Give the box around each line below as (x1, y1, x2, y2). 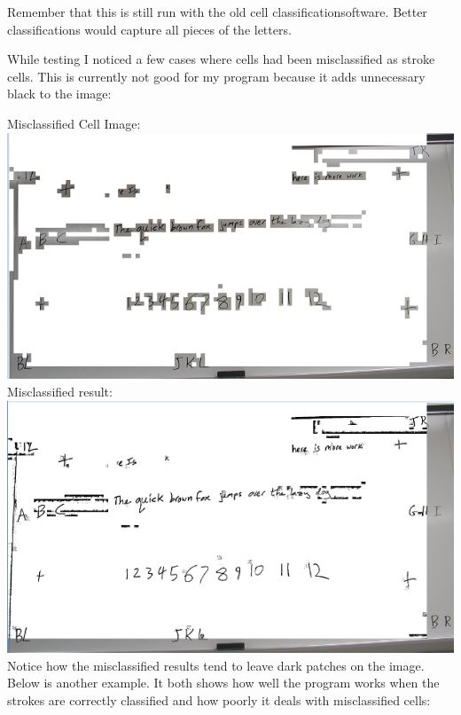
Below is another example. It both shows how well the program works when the (7, 673, 440, 692)
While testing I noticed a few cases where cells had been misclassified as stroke (7, 50, 435, 68)
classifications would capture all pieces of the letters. (7, 20, 292, 38)
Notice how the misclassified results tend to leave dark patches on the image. (7, 656, 425, 674)
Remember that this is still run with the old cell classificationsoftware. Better (7, 3, 427, 20)
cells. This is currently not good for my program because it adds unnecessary (7, 67, 426, 85)
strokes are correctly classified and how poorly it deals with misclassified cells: (7, 690, 431, 709)
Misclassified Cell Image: (7, 114, 141, 132)
